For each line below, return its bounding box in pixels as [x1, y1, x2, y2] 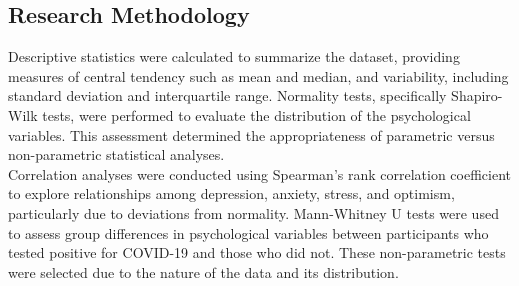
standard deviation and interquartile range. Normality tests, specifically [8, 85, 447, 106]
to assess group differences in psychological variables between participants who [8, 222, 489, 243]
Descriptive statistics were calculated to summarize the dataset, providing [8, 46, 460, 67]
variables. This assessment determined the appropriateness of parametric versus [8, 124, 495, 145]
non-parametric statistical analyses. [8, 144, 225, 165]
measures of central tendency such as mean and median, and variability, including [8, 65, 509, 86]
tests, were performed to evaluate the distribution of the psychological [42, 104, 471, 125]
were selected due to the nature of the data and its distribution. [8, 261, 399, 282]
